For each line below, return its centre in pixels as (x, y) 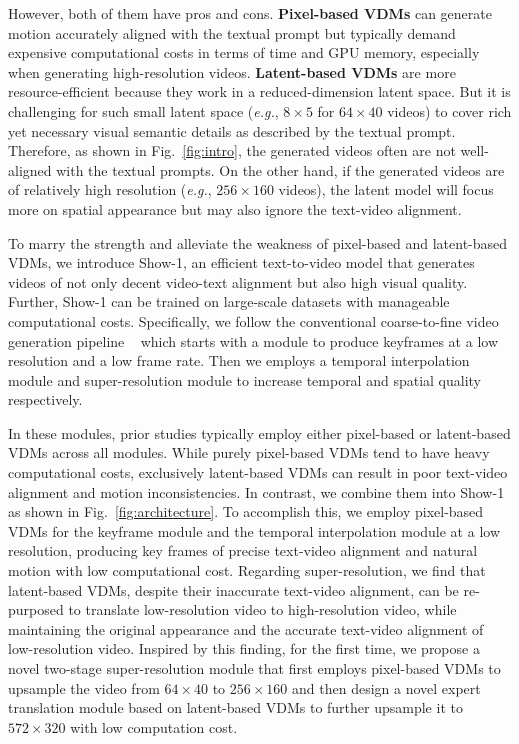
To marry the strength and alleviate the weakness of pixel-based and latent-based (258, 242)
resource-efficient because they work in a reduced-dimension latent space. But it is (259, 91)
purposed (36, 609)
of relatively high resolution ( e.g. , (110, 189)
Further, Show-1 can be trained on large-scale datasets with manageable (229, 301)
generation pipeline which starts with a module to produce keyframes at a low (253, 340)
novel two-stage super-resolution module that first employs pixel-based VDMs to (254, 668)
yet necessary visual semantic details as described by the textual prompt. (232, 130)
